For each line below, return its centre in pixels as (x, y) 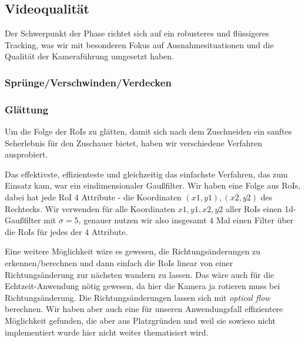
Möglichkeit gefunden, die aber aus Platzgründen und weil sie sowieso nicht (140, 320)
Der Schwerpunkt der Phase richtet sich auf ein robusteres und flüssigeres (137, 33)
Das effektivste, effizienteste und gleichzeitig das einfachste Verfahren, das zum (146, 174)
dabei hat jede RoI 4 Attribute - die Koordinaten (93, 197)
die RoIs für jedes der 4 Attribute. (66, 231)
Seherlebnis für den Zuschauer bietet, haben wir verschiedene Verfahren (134, 142)
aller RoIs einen (254, 208)
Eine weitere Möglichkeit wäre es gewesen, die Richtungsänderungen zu (133, 251)
